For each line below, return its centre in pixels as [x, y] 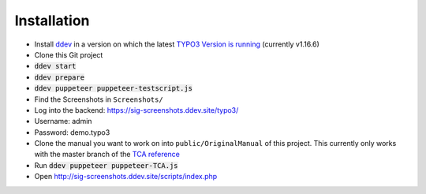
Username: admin [63, 121]
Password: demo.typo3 [72, 132]
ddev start [55, 66]
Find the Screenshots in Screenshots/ [99, 99]
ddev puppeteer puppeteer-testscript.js [114, 88]
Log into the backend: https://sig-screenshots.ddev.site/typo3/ [136, 110]
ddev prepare [60, 77]
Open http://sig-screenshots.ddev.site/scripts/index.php [126, 177]
